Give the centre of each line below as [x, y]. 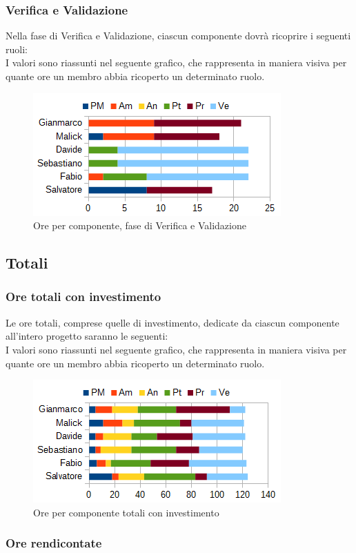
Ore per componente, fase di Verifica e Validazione [140, 225]
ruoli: [17, 49]
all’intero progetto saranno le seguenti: [87, 336]
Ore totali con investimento [83, 297]
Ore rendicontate [54, 543]
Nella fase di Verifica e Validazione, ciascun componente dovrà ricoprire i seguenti [178, 36]
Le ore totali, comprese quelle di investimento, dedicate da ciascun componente [172, 322]
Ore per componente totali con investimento [126, 512]
